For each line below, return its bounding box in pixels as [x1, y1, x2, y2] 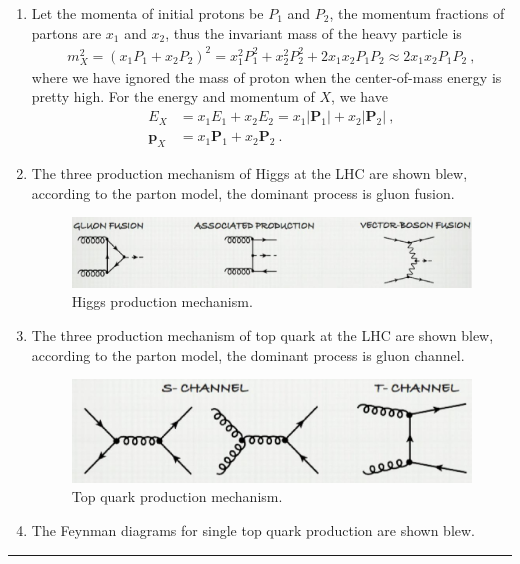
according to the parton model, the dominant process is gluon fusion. [31, 182, 455, 203]
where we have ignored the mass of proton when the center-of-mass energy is [31, 66, 502, 87]
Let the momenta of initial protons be [31, 3, 264, 23]
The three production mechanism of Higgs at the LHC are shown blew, [31, 162, 468, 183]
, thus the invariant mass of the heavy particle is [165, 22, 462, 43]
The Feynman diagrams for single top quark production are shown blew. [31, 519, 476, 540]
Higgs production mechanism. [71, 291, 253, 312]
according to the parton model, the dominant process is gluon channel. [31, 344, 465, 365]
